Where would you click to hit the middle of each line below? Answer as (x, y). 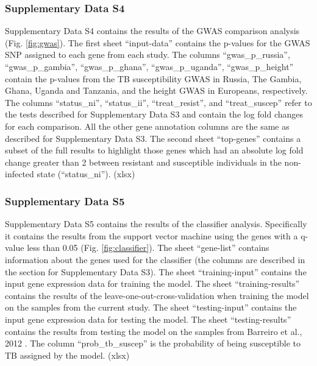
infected (20, 174)
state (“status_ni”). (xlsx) (86, 174)
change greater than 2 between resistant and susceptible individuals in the (143, 162)
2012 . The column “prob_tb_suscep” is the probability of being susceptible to (153, 343)
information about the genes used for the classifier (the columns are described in (155, 259)
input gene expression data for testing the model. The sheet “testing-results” (148, 319)
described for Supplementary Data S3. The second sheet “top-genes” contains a (153, 138)
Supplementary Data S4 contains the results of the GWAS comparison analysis (152, 31)
